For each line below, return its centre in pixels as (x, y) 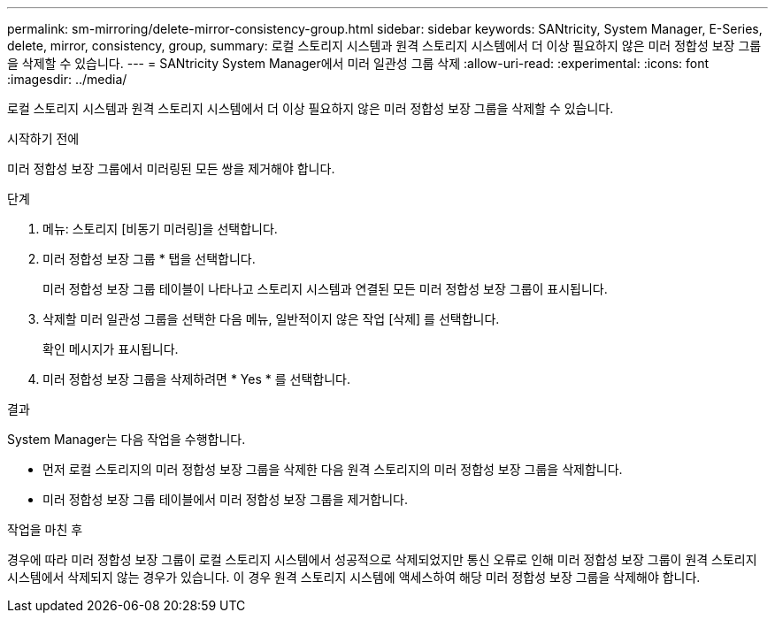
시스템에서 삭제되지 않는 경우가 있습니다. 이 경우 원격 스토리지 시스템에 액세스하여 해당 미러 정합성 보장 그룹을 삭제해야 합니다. (354, 577)
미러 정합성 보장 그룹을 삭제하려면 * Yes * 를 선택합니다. (196, 379)
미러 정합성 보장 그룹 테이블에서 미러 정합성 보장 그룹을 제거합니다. (225, 499)
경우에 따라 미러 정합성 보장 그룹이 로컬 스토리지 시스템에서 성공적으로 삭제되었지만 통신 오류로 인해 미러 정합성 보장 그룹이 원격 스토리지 (382, 559)
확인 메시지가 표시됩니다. (111, 349)
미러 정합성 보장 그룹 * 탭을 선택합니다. (149, 259)
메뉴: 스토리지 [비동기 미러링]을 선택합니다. (160, 229)
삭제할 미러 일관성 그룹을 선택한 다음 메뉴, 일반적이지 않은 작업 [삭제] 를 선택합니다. (271, 319)
